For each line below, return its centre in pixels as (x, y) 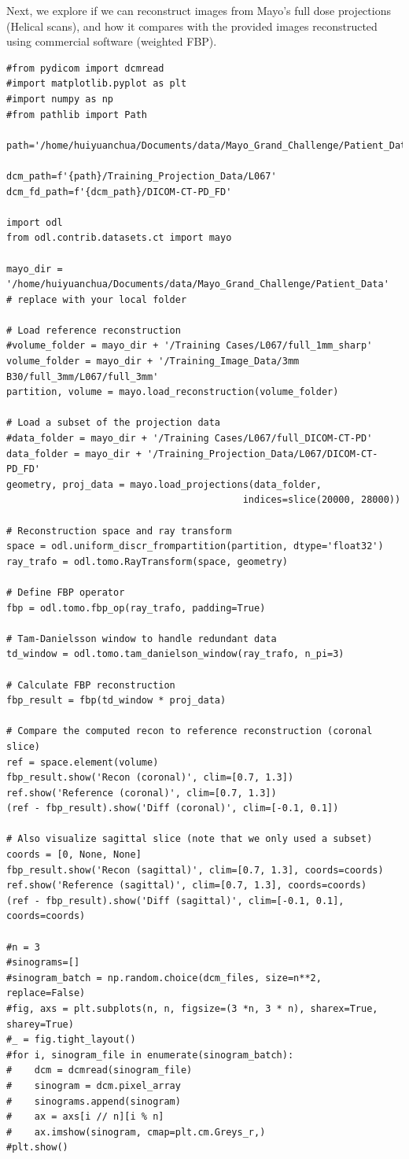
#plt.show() (37, 1148)
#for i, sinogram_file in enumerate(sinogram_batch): (150, 1055)
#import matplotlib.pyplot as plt (97, 84)
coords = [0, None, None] (74, 855)
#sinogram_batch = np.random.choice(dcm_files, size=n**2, (164, 978)
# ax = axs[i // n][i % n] (85, 1117)
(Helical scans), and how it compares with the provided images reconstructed (192, 26)
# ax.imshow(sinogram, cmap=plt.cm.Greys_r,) (136, 1132)
